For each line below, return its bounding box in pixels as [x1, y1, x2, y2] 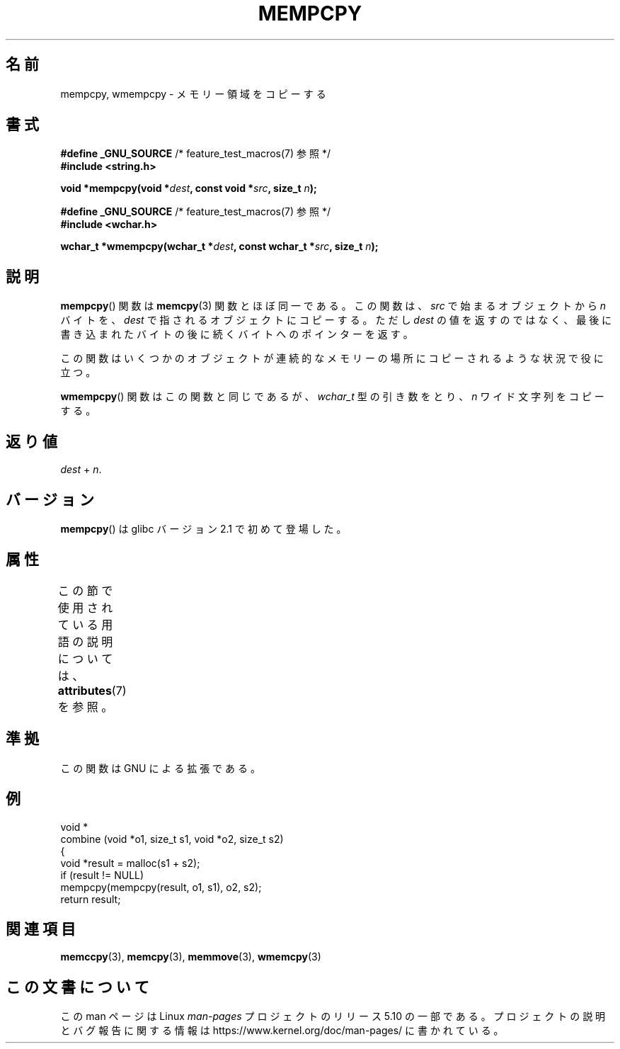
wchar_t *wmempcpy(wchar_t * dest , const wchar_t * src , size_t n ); [60, 240, 379, 253]
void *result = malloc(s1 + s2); [60, 856, 200, 869]
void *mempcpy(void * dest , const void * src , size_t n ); [60, 182, 317, 195]
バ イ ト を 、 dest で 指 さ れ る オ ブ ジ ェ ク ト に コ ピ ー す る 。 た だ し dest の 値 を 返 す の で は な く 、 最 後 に [60, 314, 612, 327]
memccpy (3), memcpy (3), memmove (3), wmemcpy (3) [60, 951, 321, 963]
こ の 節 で [57, 583, 113, 598]
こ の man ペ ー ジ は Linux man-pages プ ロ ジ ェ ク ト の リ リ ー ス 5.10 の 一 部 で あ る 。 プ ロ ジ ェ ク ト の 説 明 [60, 1010, 606, 1023]
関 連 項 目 [6, 919, 76, 938]
